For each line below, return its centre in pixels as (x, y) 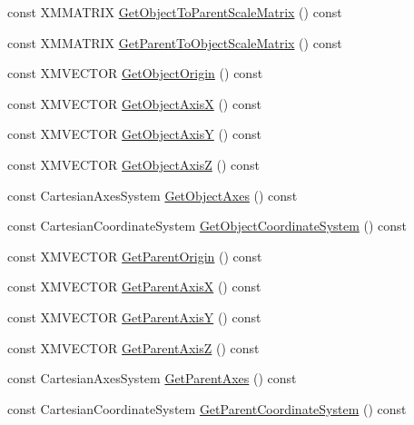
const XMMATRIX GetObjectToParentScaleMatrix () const (175, 12)
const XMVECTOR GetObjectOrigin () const (135, 73)
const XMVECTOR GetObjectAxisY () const (134, 134)
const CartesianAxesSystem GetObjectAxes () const (153, 195)
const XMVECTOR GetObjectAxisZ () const (134, 164)
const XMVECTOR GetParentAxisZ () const (133, 347)
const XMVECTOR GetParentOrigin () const (135, 256)
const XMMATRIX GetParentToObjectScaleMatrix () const (175, 42)
